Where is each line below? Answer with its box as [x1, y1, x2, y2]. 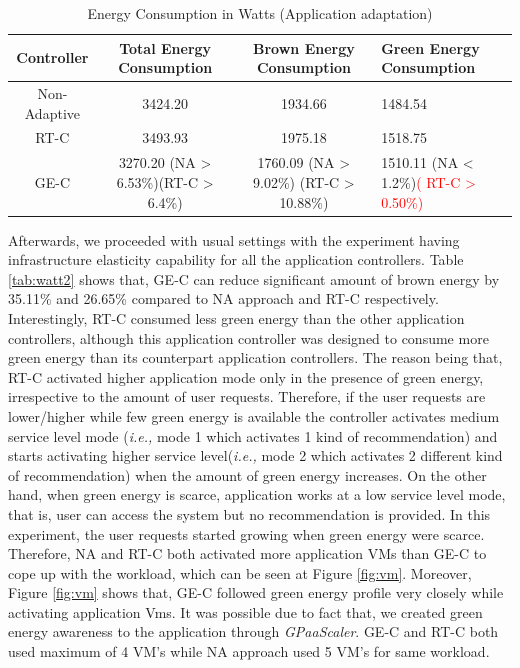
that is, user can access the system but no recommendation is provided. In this [8, 503, 491, 524]
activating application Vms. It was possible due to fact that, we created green [8, 601, 483, 622]
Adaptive [24, 102, 80, 123]
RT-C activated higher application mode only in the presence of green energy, [8, 366, 484, 387]
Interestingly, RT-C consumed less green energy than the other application [8, 307, 465, 328]
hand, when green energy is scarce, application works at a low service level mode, [8, 484, 506, 505]
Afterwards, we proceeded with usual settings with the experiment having [8, 229, 460, 250]
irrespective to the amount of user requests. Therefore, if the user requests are [8, 386, 486, 407]
